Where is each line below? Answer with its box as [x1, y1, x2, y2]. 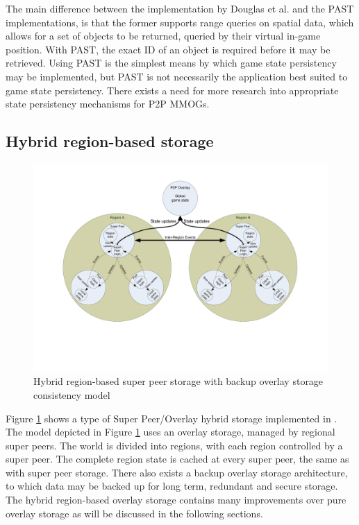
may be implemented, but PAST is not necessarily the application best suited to [6, 69, 348, 83]
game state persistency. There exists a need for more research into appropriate [6, 83, 339, 97]
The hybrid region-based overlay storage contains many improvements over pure [6, 492, 347, 507]
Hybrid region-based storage [6, 130, 214, 152]
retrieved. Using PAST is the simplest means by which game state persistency [6, 55, 337, 70]
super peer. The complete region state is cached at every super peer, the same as [6, 451, 349, 466]
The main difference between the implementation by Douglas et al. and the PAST [6, 1, 354, 15]
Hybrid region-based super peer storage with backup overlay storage [33, 374, 324, 388]
